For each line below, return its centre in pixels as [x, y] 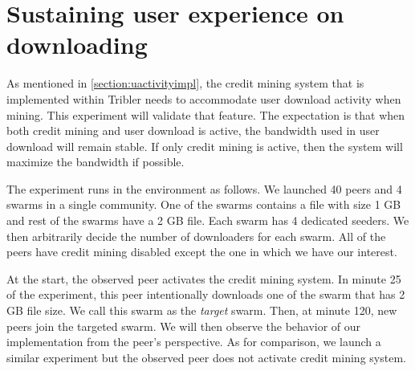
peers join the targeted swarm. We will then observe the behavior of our [184, 326]
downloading [77, 45]
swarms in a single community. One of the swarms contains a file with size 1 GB [204, 204]
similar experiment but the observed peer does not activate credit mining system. [206, 357]
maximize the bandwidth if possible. [96, 162]
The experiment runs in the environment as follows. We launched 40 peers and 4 [204, 188]
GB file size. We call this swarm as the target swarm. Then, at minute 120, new [202, 310]
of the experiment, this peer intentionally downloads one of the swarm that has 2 [206, 294]
